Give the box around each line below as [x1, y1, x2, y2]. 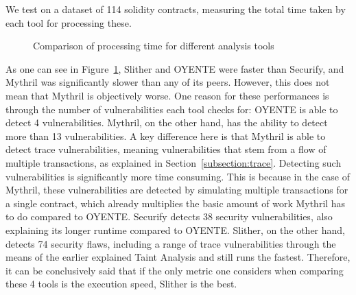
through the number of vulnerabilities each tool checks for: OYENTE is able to [5, 102, 338, 116]
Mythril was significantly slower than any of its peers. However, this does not [5, 75, 330, 89]
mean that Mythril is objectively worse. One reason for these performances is [5, 88, 329, 102]
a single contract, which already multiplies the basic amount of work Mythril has [5, 196, 346, 210]
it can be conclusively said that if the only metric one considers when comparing [5, 263, 344, 277]
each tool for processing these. [5, 15, 132, 29]
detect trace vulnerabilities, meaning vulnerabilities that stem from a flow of [5, 142, 327, 156]
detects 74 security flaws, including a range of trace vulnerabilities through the [5, 236, 336, 250]
